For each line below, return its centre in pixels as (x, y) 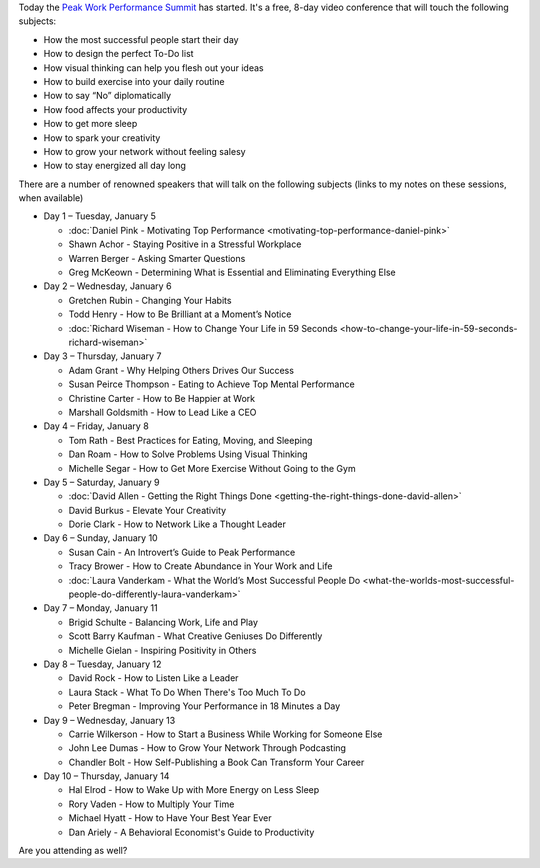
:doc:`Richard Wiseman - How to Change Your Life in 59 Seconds (203, 328)
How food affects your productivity (115, 109)
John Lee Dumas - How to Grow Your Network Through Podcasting (207, 748)
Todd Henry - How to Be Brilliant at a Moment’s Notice (180, 314)
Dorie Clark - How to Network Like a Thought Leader (177, 524)
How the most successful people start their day (141, 39)
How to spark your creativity (102, 137)
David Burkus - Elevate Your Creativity (147, 510)
